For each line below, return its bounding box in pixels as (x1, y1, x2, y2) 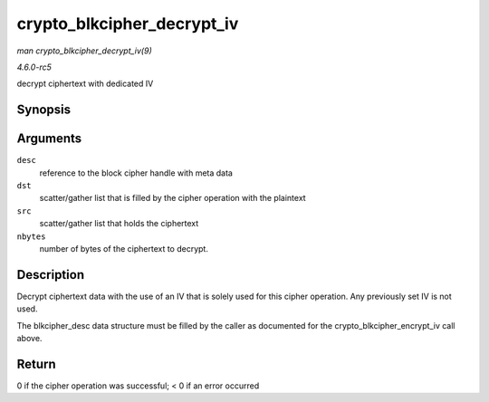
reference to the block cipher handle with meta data (39, 167, 233, 178)
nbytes (16, 231, 46, 242)
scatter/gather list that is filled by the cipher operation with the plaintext (39, 193, 307, 204)
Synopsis (16, 102, 72, 118)
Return (16, 356, 56, 371)
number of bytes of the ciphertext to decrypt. (39, 243, 208, 254)
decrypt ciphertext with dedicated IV (16, 78, 154, 90)
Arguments (16, 131, 82, 147)
